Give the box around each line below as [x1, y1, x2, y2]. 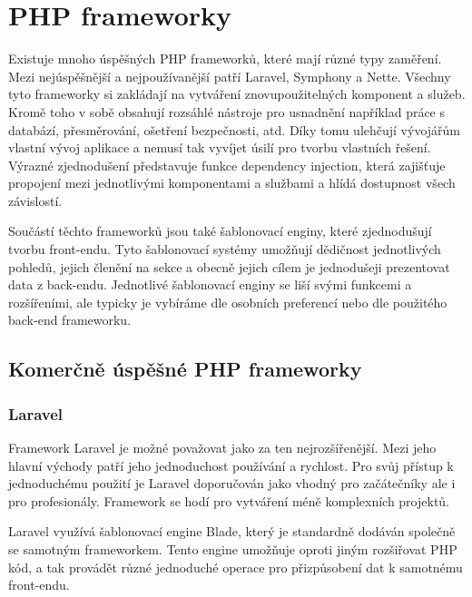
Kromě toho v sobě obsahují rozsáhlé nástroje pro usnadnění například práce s [8, 102, 446, 121]
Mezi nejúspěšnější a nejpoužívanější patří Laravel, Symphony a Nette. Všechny [8, 66, 451, 85]
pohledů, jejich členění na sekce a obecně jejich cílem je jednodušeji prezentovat [8, 257, 450, 276]
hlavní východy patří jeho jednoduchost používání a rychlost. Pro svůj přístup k [8, 455, 454, 475]
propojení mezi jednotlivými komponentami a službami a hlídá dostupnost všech [8, 173, 456, 192]
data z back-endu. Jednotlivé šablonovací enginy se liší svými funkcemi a [8, 275, 412, 294]
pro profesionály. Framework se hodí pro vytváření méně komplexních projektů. [8, 491, 450, 510]
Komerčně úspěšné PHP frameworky [8, 355, 362, 383]
